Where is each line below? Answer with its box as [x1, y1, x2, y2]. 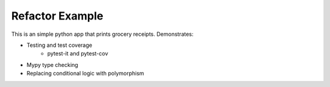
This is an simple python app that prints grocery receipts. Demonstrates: [11, 30, 194, 38]
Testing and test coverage [26, 41, 93, 49]
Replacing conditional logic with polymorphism [26, 70, 145, 77]
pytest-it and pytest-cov [47, 50, 108, 57]
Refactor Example [11, 9, 104, 23]
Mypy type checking [26, 61, 79, 68]
